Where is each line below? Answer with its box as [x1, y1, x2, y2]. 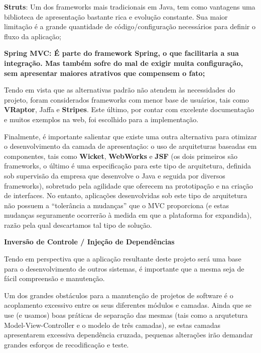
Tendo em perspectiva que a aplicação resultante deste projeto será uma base [4, 253, 241, 264]
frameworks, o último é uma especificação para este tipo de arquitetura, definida [4, 160, 251, 171]
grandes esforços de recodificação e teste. [4, 339, 129, 349]
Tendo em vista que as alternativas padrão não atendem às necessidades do [4, 84, 235, 95]
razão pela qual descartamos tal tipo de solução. [4, 219, 152, 230]
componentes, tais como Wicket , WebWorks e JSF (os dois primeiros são [4, 150, 238, 161]
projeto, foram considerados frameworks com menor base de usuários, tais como [4, 94, 249, 105]
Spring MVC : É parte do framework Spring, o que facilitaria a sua [4, 48, 239, 58]
